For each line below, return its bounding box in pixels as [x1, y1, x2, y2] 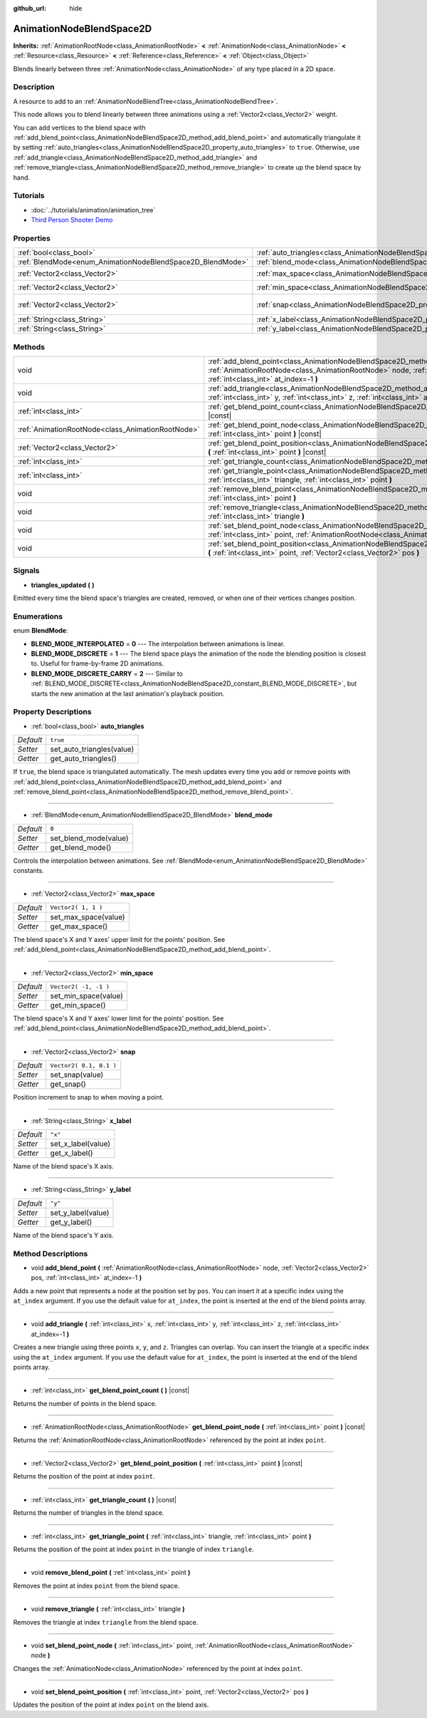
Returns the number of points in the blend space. [13, 1399, 157, 1407]
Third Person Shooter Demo [31, 216, 113, 224]
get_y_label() [50, 1217, 93, 1227]
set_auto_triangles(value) [50, 745, 135, 755]
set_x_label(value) [50, 1139, 110, 1149]
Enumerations [13, 611, 63, 621]
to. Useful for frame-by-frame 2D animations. [31, 659, 164, 668]
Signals [13, 566, 40, 576]
